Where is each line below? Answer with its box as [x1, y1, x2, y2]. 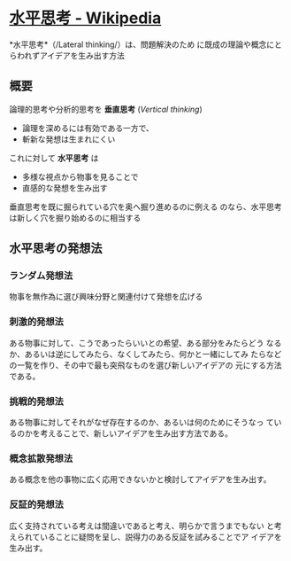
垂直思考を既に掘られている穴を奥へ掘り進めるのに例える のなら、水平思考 [9, 201, 283, 212]
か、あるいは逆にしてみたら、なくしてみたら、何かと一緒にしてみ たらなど [9, 348, 282, 359]
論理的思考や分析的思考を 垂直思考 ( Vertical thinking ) [9, 104, 203, 114]
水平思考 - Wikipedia [9, 8, 162, 28]
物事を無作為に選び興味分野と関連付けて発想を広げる [9, 292, 203, 302]
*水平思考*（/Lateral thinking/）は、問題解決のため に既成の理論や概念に [9, 39, 275, 50]
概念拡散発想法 [9, 452, 73, 464]
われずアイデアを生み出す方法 [16, 50, 126, 60]
